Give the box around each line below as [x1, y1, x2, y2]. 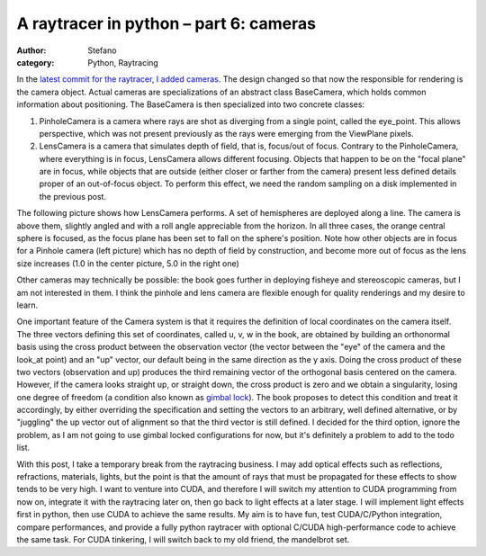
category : [16, 57, 55, 67]
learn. [16, 300, 39, 310]
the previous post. [39, 191, 107, 202]
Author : [16, 45, 47, 56]
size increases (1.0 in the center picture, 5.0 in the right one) [16, 257, 240, 269]
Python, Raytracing [87, 57, 159, 67]
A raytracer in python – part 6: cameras [16, 13, 317, 33]
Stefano [87, 45, 117, 56]
